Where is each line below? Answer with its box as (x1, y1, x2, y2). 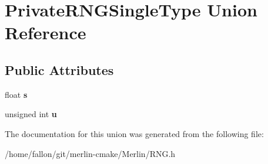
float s (5, 88, 28, 100)
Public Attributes (5, 60, 114, 78)
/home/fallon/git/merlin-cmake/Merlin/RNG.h (5, 147, 176, 159)
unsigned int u (5, 108, 57, 120)
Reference (5, 20, 86, 45)
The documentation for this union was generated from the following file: (5, 127, 264, 139)
